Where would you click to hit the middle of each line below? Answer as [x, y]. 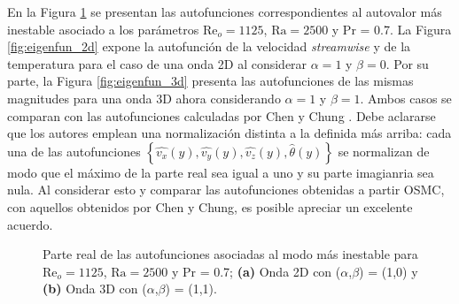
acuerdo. [30, 224]
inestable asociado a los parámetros [103, 29]
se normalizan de [384, 151]
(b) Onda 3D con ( [95, 289]
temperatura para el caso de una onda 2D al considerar [157, 63]
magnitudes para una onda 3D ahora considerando [144, 98]
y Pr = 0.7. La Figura [392, 29]
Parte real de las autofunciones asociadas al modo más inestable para [230, 254]
